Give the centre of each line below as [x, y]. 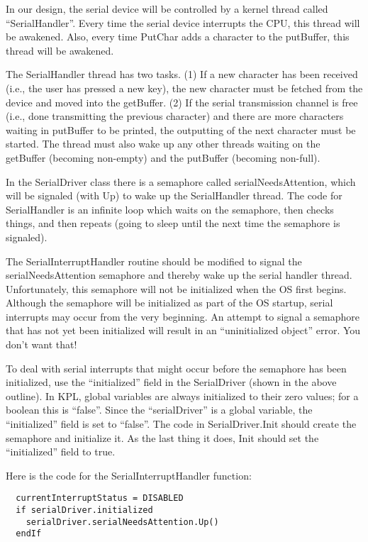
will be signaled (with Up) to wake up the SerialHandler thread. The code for [174, 195]
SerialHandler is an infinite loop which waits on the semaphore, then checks [170, 209]
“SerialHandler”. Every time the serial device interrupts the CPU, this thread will [183, 22]
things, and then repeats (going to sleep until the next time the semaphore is [173, 223]
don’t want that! [41, 344]
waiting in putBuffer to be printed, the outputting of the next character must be [181, 129]
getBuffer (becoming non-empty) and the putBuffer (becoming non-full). [163, 157]
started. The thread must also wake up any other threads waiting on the [163, 144]
